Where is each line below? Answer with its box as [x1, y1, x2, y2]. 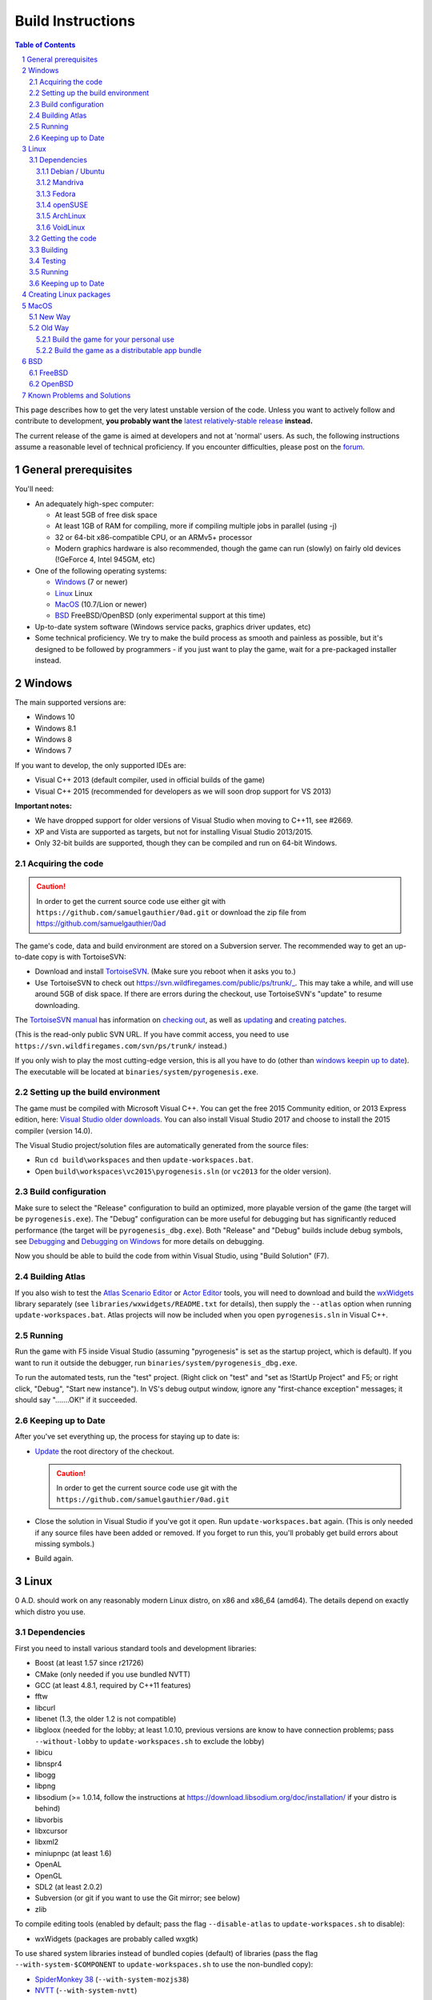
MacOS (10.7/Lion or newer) [54, 600, 147, 610]
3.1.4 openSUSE [36, 200, 89, 210]
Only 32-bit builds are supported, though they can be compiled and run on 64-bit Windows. [34, 838, 338, 848]
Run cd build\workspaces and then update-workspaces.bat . [34, 1155, 254, 1165]
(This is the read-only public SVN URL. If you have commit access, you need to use [14, 1030, 290, 1039]
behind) [34, 1804, 61, 1814]
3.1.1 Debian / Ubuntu [36, 166, 105, 176]
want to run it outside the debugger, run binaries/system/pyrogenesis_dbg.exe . [14, 1358, 298, 1367]
